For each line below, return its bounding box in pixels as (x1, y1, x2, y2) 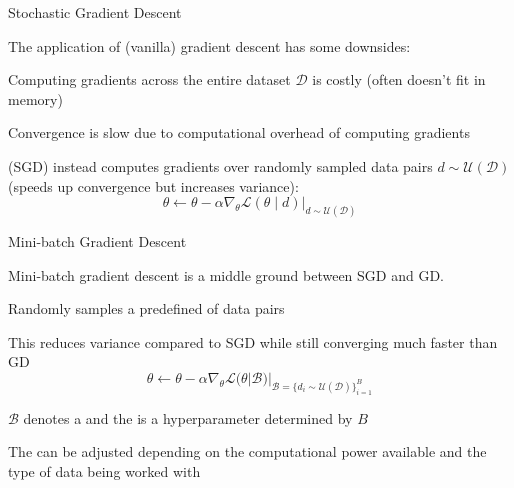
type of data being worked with (8, 460, 201, 481)
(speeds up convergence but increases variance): (8, 175, 299, 196)
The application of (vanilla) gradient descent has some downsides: (8, 35, 411, 56)
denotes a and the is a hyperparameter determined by (23, 407, 353, 428)
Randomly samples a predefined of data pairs (8, 298, 285, 319)
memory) (8, 88, 63, 109)
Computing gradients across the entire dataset (8, 69, 291, 90)
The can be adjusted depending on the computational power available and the (8, 441, 487, 462)
